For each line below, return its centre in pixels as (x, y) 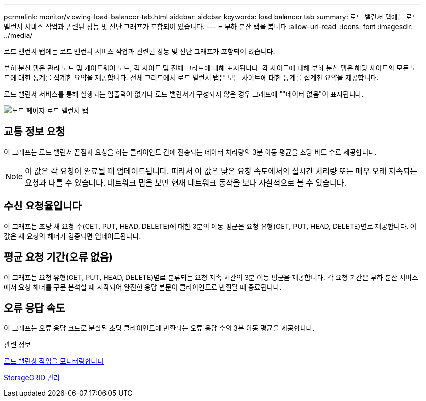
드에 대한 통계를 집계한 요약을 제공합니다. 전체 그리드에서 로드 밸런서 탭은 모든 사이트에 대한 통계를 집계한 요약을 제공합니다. (191, 78)
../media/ (18, 35)
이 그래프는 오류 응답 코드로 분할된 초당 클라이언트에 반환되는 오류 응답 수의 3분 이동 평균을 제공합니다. (159, 328)
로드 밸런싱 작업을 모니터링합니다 (54, 361)
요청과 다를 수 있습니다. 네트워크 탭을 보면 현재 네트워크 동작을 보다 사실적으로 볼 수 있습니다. (186, 183)
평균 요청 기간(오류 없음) (58, 257)
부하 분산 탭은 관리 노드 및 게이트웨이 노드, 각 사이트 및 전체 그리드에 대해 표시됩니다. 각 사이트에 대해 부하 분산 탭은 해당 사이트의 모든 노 (211, 68)
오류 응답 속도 (35, 308)
